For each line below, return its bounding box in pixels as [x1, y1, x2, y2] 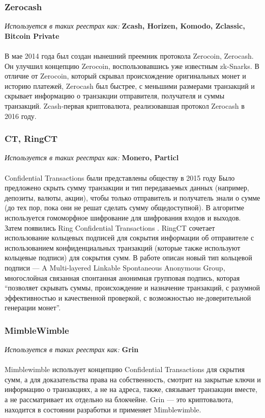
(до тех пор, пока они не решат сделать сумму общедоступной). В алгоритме [5, 202, 244, 213]
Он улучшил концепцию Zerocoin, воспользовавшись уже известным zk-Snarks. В [5, 60, 259, 71]
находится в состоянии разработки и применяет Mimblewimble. [5, 404, 201, 414]
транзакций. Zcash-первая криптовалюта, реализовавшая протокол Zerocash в [5, 100, 245, 111]
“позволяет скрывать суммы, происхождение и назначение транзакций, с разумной [5, 282, 260, 293]
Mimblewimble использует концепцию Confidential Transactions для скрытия [5, 364, 245, 375]
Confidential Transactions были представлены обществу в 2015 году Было [5, 172, 235, 183]
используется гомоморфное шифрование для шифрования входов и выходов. [5, 212, 241, 223]
